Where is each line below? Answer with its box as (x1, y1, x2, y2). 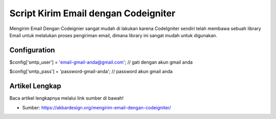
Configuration (9, 46, 55, 54)
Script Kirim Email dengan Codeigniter (9, 8, 176, 19)
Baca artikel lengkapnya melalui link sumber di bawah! (9, 95, 124, 101)
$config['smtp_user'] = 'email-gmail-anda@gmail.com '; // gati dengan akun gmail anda (9, 59, 193, 65)
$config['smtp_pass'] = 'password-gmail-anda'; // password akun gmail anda (9, 69, 173, 75)
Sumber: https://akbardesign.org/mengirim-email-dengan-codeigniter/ (22, 104, 171, 110)
